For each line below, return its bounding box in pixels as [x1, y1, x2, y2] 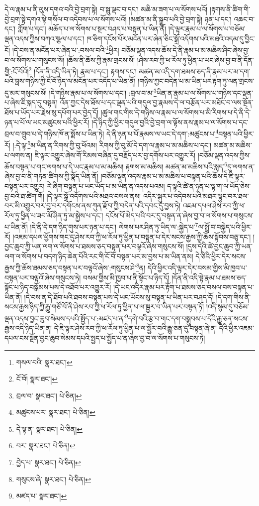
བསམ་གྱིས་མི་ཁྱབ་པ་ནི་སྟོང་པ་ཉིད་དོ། [83, 272, 170, 282]
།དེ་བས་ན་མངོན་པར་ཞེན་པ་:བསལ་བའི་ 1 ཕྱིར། [12, 43, 119, 55]
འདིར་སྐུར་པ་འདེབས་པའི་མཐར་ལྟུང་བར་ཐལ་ [143, 190, 249, 201]
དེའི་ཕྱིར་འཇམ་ [219, 323, 254, 333]
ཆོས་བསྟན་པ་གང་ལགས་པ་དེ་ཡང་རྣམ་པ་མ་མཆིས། [4, 161, 124, 171]
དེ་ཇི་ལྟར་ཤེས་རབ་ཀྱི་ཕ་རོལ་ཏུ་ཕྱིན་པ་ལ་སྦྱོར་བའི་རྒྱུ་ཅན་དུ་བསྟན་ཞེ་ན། [54, 323, 217, 333]
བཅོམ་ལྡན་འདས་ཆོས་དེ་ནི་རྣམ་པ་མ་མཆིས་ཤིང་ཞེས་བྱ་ [121, 45, 250, 55]
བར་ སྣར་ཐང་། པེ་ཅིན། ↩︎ [16, 440, 76, 451]
